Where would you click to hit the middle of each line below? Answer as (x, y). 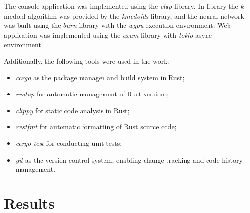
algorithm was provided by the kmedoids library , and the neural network (136, 15)
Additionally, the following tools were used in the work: (87, 60)
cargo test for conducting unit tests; (69, 143)
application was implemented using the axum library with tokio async (108, 35)
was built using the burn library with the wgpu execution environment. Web (117, 25)
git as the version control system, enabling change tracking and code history (129, 159)
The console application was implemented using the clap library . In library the (121, 6)
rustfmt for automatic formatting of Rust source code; (96, 127)
